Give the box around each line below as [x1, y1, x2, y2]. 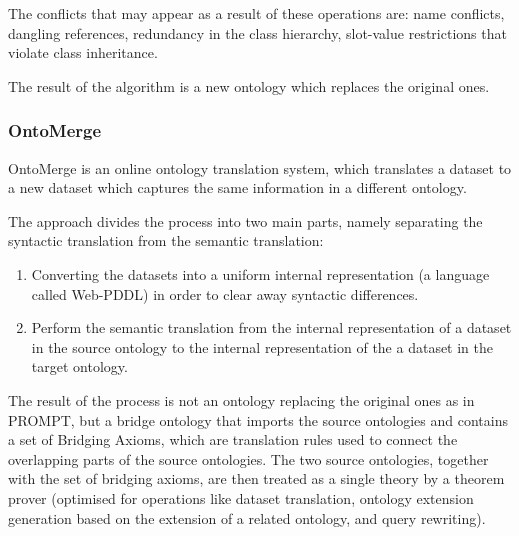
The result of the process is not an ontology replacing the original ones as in [8, 389, 475, 410]
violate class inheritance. [8, 42, 158, 63]
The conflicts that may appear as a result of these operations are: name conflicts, [8, 3, 505, 23]
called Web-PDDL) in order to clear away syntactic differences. [31, 283, 419, 304]
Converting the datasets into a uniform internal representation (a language [31, 263, 490, 284]
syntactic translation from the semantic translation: [8, 230, 324, 251]
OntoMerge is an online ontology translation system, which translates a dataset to [8, 157, 512, 178]
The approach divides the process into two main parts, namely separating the [8, 210, 483, 231]
